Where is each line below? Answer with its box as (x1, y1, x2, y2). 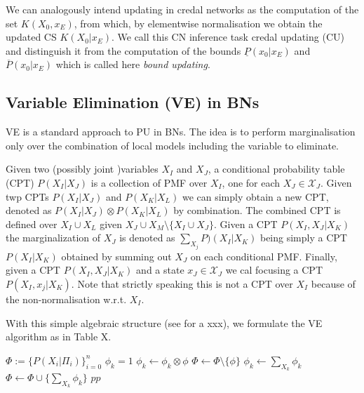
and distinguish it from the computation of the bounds (6, 43, 241, 58)
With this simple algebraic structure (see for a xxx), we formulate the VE (6, 315, 323, 330)
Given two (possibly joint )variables (6, 161, 159, 176)
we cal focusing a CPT (225, 262, 323, 277)
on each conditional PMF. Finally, (190, 248, 337, 263)
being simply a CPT (259, 230, 347, 245)
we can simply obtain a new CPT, (182, 189, 329, 204)
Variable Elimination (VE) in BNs (6, 91, 259, 113)
